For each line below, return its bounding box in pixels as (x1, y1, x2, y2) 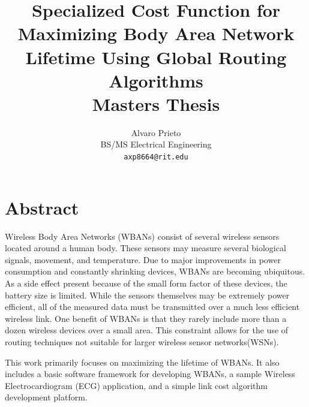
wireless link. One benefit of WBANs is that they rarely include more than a (5, 312, 287, 324)
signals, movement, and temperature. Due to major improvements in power (5, 253, 281, 266)
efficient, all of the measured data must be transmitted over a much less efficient (5, 300, 300, 313)
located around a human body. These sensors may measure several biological (5, 242, 286, 254)
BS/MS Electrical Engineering (100, 138, 212, 150)
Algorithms (109, 68, 203, 92)
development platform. (5, 391, 88, 403)
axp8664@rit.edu (124, 153, 188, 162)
